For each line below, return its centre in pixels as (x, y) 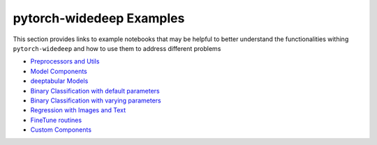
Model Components (59, 71)
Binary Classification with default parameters (95, 91)
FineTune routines (56, 120)
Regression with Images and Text (78, 110)
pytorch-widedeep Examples (99, 18)
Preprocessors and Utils (65, 61)
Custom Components (61, 130)
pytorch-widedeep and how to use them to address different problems (117, 48)
